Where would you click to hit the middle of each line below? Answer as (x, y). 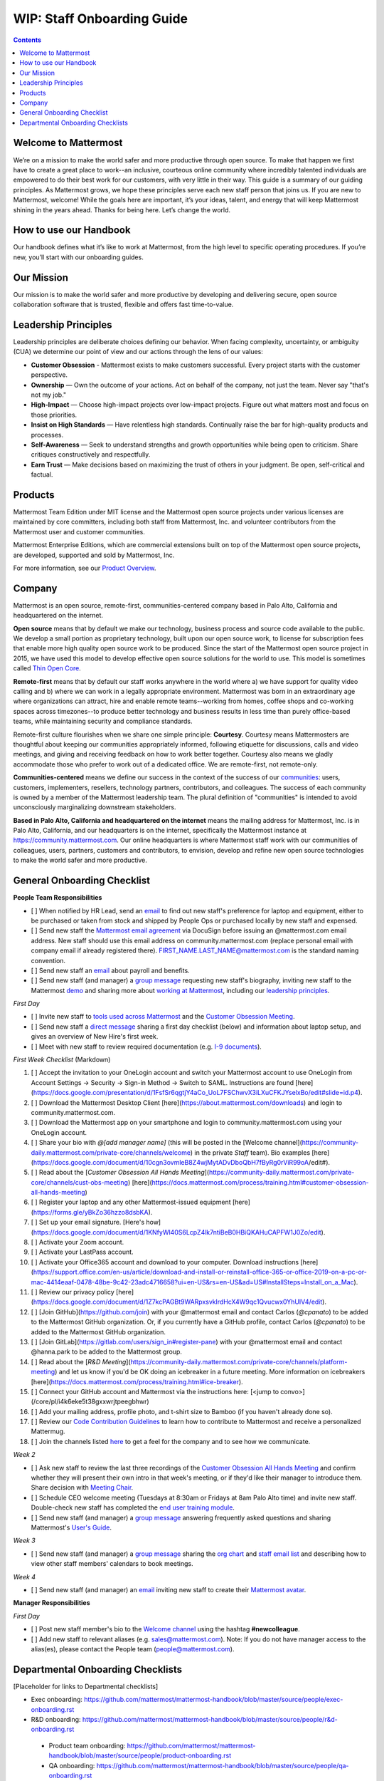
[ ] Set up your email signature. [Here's (88, 1222)
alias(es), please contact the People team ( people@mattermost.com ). (133, 1648)
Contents (27, 40)
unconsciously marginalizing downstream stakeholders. (95, 807)
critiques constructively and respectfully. (91, 455)
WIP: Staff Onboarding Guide (101, 19)
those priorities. (54, 415)
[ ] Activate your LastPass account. (82, 1252)
